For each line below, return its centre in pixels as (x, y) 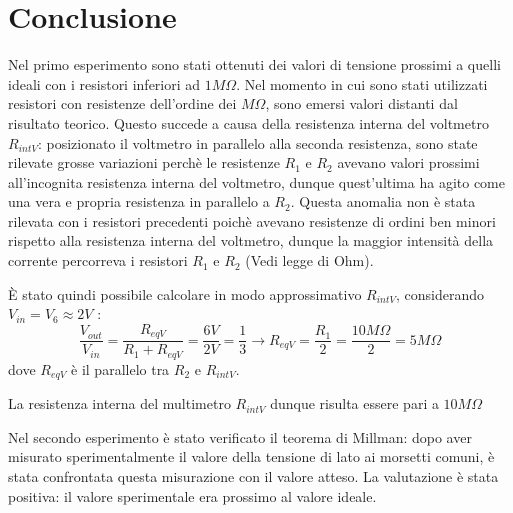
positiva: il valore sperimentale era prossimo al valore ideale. (192, 495)
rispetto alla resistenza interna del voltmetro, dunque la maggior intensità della (251, 240)
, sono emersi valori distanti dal (361, 103)
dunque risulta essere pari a (354, 403)
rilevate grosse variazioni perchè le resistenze (144, 162)
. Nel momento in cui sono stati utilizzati (362, 83)
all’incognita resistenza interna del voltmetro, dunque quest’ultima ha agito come (256, 181)
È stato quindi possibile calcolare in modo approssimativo (185, 293)
